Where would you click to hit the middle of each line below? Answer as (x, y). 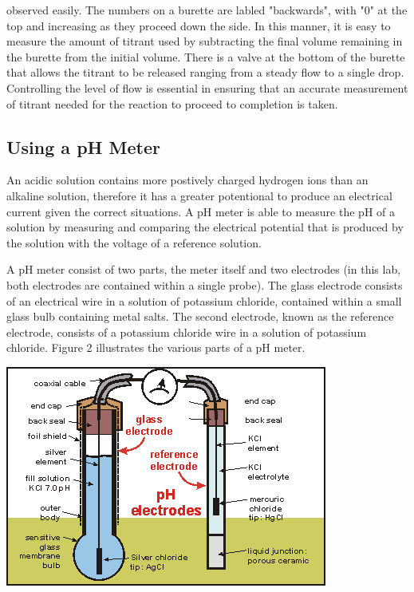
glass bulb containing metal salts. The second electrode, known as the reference (200, 316)
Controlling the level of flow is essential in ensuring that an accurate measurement (207, 87)
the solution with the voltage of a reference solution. (134, 242)
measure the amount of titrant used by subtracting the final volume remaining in (205, 41)
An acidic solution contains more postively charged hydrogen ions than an (187, 180)
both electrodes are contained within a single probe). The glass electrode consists (205, 284)
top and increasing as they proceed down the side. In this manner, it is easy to (199, 25)
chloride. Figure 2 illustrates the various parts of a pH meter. (156, 347)
